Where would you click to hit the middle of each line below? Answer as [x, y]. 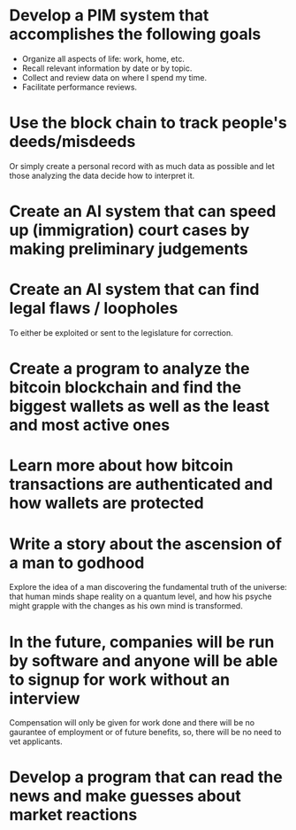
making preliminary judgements [129, 249]
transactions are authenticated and [141, 485]
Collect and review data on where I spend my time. [114, 77]
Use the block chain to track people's [148, 123]
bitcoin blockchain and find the [125, 388]
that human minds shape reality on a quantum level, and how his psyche [140, 597]
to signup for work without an [120, 679]
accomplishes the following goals [135, 34]
